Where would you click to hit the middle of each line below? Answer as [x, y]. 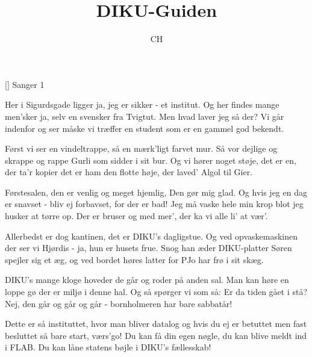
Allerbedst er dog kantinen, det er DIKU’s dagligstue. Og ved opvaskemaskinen [151, 236]
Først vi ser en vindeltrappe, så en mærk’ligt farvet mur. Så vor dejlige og [141, 148]
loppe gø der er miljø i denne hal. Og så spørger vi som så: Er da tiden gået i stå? [156, 292]
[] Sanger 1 [25, 84]
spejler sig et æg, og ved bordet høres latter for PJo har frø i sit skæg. [134, 259]
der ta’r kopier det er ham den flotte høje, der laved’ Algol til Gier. [129, 172]
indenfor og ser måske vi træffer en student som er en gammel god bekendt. [145, 128]
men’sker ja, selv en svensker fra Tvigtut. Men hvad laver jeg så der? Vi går [145, 116]
